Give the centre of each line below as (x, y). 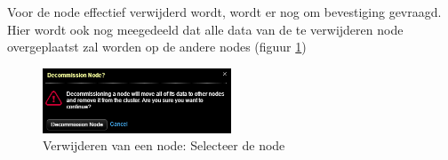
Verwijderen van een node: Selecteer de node (164, 145)
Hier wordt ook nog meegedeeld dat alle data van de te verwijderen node (205, 29)
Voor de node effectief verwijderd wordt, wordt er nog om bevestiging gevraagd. (224, 12)
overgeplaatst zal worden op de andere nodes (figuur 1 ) (157, 47)
